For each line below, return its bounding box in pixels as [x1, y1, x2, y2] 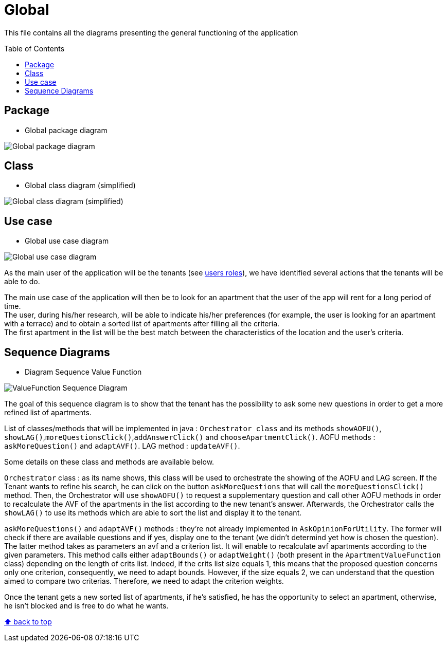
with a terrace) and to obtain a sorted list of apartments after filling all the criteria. [4, 319, 280, 328]
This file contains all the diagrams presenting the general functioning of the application [4, 28, 298, 37]
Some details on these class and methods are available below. [4, 457, 214, 467]
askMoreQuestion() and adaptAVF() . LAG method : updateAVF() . [4, 441, 240, 451]
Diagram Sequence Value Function [25, 367, 142, 377]
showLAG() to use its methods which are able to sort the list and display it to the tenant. [4, 508, 302, 518]
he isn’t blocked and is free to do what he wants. [4, 601, 169, 611]
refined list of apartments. [4, 408, 92, 417]
